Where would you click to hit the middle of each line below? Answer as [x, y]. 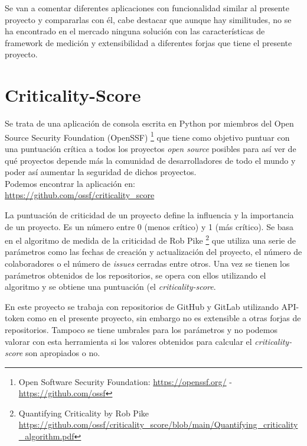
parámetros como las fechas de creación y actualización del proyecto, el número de [153, 252]
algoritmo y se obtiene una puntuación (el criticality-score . [110, 287]
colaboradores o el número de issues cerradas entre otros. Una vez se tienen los [147, 263]
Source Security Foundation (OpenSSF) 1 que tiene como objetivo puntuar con [147, 136]
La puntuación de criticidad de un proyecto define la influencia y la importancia [149, 214]
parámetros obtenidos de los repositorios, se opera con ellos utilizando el [135, 275]
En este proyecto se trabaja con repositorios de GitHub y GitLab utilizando [142, 306]
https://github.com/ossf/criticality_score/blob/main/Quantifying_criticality [158, 424]
